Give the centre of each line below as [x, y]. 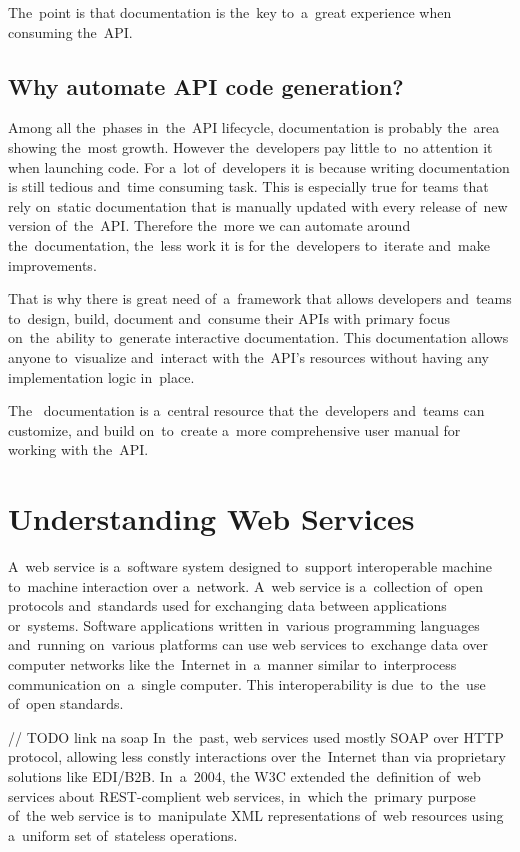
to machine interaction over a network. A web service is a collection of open [246, 585]
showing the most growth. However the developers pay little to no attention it [250, 146]
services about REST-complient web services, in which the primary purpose [242, 795]
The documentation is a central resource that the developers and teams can [246, 410]
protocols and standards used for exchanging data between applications [227, 605]
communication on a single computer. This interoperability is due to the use [247, 683]
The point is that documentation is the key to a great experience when [230, 12]
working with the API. [78, 449]
